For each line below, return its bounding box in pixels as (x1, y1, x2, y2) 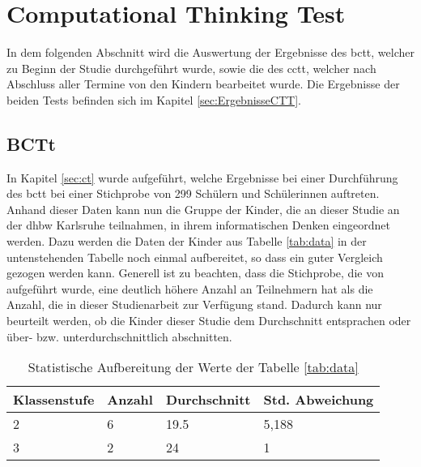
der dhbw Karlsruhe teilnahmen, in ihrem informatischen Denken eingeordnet (6, 216, 390, 233)
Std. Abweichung (263, 390, 374, 409)
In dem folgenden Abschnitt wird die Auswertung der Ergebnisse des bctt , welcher (6, 44, 415, 61)
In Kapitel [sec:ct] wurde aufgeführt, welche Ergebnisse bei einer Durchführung (6, 169, 398, 186)
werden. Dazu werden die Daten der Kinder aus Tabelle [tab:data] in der (6, 233, 367, 250)
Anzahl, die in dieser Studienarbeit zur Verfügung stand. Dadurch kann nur (6, 296, 382, 313)
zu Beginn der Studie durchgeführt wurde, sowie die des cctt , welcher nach (6, 59, 376, 76)
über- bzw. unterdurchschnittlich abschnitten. (6, 328, 232, 345)
